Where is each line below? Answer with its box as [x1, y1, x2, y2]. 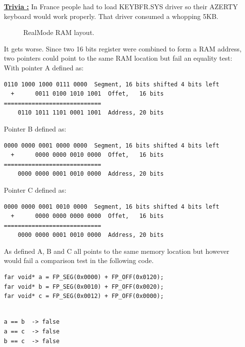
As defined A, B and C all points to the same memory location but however [4, 246, 229, 256]
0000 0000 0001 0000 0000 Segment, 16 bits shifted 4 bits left [4, 142, 219, 149]
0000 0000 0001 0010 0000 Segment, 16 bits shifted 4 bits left [4, 203, 219, 210]
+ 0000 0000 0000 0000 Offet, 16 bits [11, 213, 164, 220]
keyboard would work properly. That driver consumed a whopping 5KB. [4, 11, 218, 21]
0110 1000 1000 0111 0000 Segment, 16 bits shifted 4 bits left [4, 81, 219, 88]
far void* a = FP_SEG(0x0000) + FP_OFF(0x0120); [4, 274, 164, 281]
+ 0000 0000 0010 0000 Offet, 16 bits [11, 151, 164, 159]
